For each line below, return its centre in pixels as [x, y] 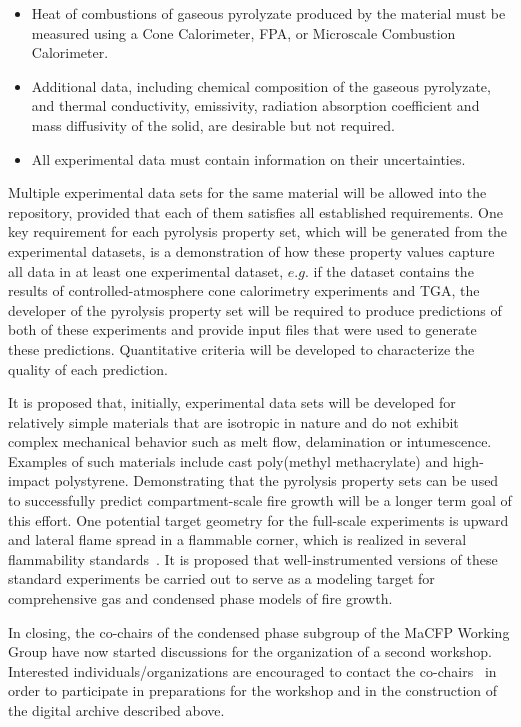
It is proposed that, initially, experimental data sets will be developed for [232, 402]
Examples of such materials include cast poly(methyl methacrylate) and [228, 460]
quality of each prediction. [88, 368]
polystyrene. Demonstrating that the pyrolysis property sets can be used [276, 480]
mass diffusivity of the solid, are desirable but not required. [213, 124]
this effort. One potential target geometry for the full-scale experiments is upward [258, 519]
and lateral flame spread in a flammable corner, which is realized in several [237, 539]
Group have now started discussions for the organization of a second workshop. [250, 651]
